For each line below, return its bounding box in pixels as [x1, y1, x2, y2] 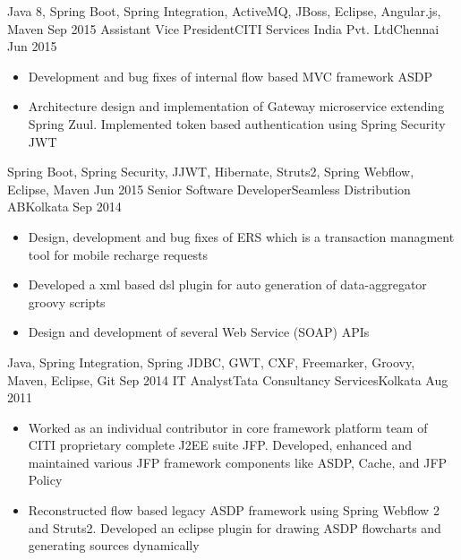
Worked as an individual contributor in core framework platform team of [28, 418, 428, 436]
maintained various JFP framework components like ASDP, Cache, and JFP [28, 452, 448, 471]
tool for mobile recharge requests [28, 245, 208, 263]
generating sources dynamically [28, 536, 200, 555]
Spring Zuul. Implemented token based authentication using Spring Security [28, 114, 446, 133]
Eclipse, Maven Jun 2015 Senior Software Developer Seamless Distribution [7, 179, 411, 198]
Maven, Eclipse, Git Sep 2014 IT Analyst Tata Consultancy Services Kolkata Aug [7, 370, 448, 389]
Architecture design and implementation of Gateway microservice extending [28, 97, 445, 116]
